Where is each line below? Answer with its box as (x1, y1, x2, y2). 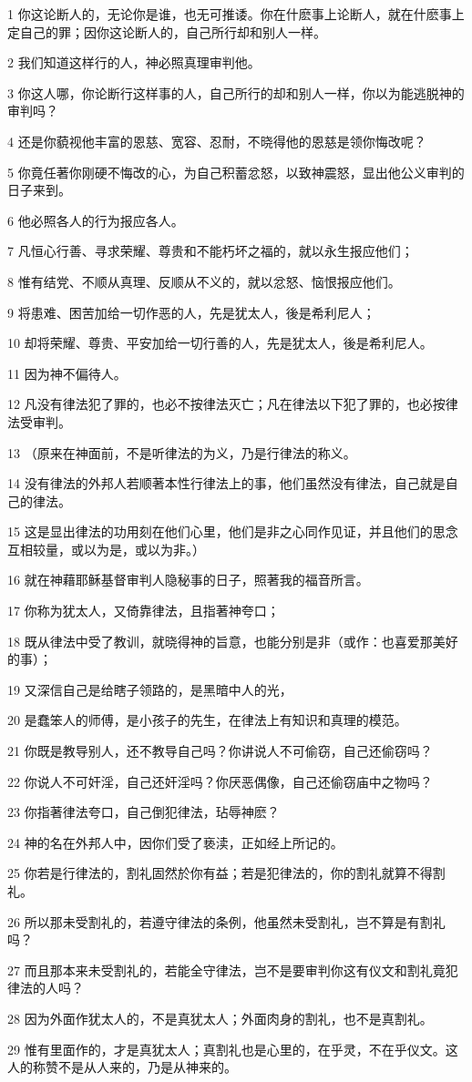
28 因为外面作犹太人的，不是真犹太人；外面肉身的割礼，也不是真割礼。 (7, 1008, 433, 1027)
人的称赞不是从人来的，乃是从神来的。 (7, 1057, 237, 1077)
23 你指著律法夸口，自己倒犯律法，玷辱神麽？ (7, 802, 280, 822)
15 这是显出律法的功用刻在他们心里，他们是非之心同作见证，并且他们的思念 (7, 522, 458, 541)
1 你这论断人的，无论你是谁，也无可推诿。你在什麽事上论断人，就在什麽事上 (7, 5, 465, 23)
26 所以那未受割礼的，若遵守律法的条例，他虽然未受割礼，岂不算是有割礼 (7, 912, 446, 931)
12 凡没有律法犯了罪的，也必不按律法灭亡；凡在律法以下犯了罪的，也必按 (7, 394, 446, 413)
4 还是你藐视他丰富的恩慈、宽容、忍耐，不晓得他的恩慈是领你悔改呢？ (7, 131, 426, 150)
